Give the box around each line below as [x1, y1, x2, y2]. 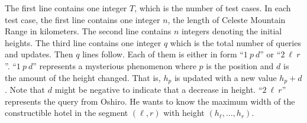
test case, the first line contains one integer [5, 13, 160, 25]
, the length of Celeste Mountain [167, 13, 286, 25]
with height [163, 106, 205, 119]
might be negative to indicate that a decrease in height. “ [54, 83, 263, 96]
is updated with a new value [174, 71, 277, 83]
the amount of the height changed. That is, [5, 71, 161, 83]
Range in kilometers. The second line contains [5, 25, 172, 37]
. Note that [5, 83, 46, 96]
